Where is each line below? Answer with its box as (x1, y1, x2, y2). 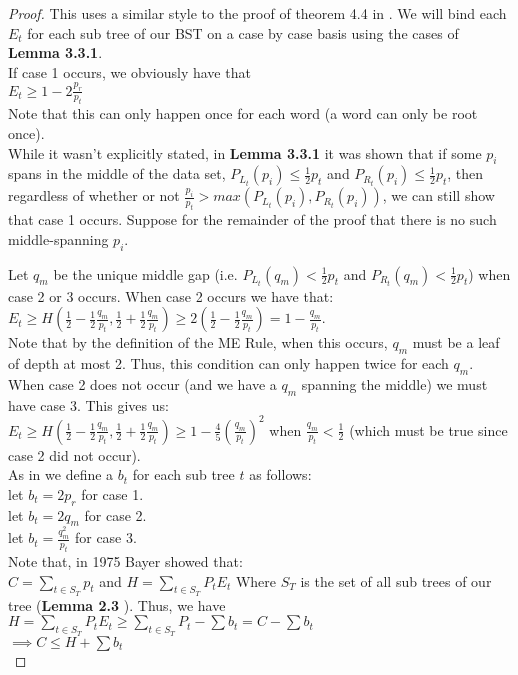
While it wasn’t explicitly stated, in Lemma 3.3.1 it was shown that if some (8, 142, 482, 163)
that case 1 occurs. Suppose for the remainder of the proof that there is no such (8, 209, 497, 230)
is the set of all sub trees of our (300, 570, 492, 591)
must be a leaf (412, 332, 500, 353)
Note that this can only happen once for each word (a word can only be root (8, 103, 478, 124)
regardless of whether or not (8, 185, 180, 206)
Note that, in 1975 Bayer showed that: (8, 551, 243, 572)
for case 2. (84, 504, 147, 525)
